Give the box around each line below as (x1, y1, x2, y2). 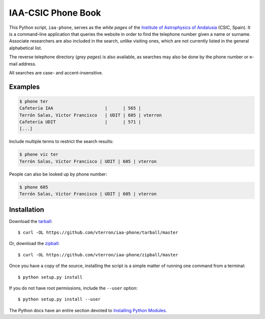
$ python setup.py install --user (18, 296, 101, 302)
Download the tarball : (9, 218, 53, 224)
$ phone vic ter (19, 152, 59, 157)
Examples (9, 82, 40, 91)
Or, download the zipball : (9, 241, 60, 246)
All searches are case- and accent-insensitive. (9, 70, 103, 75)
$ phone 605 (19, 184, 49, 190)
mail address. (9, 61, 36, 67)
